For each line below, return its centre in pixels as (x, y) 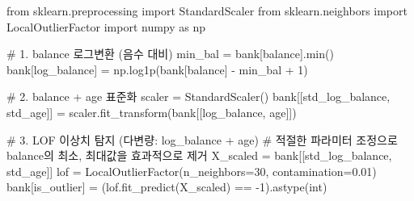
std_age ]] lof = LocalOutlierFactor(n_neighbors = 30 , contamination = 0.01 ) (192, 171)
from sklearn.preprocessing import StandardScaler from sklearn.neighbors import (207, 10)
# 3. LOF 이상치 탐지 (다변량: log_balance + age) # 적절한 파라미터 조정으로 (202, 139)
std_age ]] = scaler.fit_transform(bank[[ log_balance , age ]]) (152, 112)
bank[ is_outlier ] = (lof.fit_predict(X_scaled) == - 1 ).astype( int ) (167, 187)
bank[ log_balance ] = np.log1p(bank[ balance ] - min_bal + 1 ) (157, 69)
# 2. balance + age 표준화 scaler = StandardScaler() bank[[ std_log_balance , (199, 96)
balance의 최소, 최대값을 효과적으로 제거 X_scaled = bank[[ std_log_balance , (199, 155)
